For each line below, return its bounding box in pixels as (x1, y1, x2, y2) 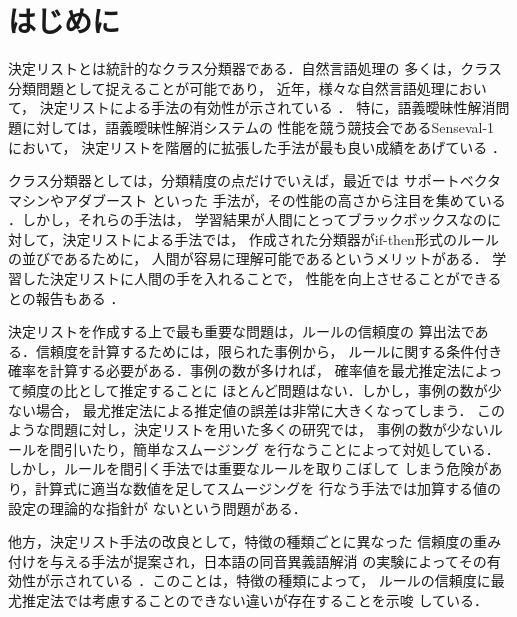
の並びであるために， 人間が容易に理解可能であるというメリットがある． (8, 248, 488, 269)
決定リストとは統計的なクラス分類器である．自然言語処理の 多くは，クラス (8, 58, 502, 79)
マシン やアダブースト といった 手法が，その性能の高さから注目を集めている (8, 189, 506, 210)
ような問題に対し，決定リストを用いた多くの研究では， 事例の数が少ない (8, 419, 489, 440)
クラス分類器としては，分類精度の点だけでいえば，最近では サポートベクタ (8, 170, 502, 191)
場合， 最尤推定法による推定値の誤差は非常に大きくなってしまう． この (35, 399, 506, 420)
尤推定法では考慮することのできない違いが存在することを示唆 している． (8, 589, 489, 610)
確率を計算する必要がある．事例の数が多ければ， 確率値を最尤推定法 (8, 360, 461, 381)
